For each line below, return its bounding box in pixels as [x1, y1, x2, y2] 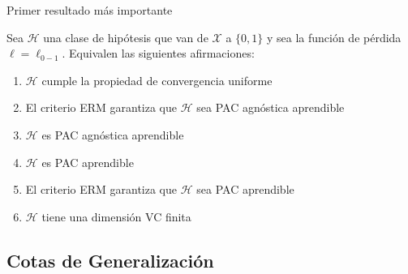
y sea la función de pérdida [266, 28, 402, 45]
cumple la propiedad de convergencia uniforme [41, 71, 273, 88]
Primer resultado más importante [6, 2, 173, 18]
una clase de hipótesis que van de [43, 28, 208, 45]
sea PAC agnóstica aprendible [196, 99, 345, 116]
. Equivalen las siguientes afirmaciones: [62, 45, 255, 62]
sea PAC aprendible [196, 181, 294, 198]
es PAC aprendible [41, 153, 134, 170]
